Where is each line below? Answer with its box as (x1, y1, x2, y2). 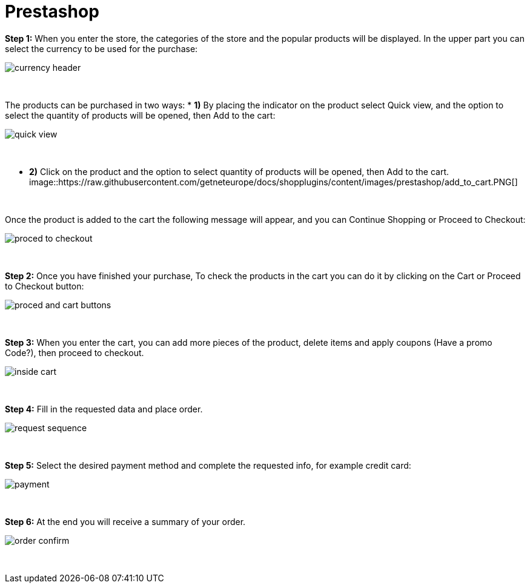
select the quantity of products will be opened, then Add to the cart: (5, 110, 276, 121)
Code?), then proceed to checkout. (5, 347, 144, 358)
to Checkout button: (5, 280, 84, 291)
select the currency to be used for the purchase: (5, 43, 198, 54)
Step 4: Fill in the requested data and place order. (5, 403, 203, 414)
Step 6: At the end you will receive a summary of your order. (5, 516, 246, 527)
